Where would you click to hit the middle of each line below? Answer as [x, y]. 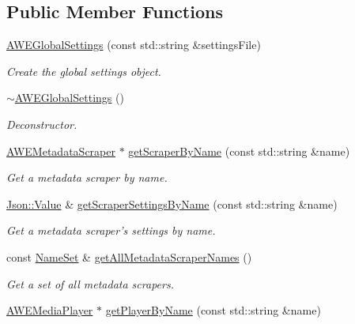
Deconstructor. [42, 124]
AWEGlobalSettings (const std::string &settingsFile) [134, 45]
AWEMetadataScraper [61, 151]
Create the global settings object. [84, 71]
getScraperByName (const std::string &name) [239, 151]
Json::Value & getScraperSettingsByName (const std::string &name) [172, 203]
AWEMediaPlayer [50, 310]
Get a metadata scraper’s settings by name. [111, 230]
